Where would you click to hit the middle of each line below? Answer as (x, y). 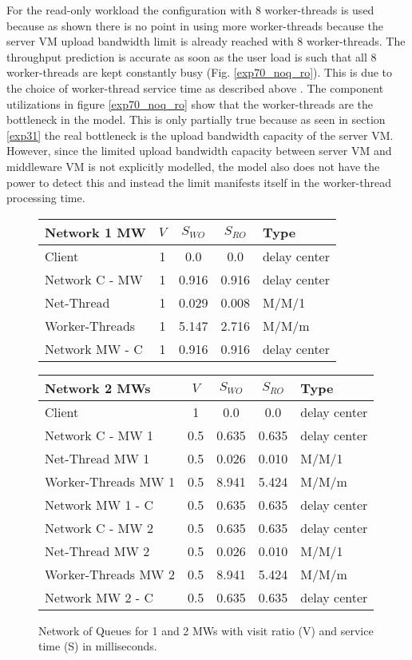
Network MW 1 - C (99, 504)
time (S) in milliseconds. (98, 646)
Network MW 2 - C (99, 597)
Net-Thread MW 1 (97, 458)
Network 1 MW (95, 232)
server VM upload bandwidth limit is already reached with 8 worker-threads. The (206, 41)
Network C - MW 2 (99, 527)
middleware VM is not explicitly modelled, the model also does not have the (193, 166)
